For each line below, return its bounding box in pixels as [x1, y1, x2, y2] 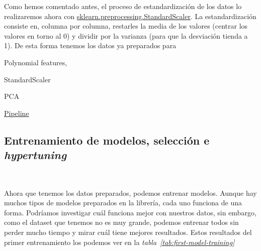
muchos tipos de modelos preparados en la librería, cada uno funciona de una [4, 197, 242, 208]
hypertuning [4, 147, 67, 163]
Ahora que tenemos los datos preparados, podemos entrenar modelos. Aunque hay [4, 187, 257, 198]
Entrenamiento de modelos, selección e [4, 132, 210, 148]
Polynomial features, [4, 57, 67, 67]
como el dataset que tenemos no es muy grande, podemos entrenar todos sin [4, 217, 239, 227]
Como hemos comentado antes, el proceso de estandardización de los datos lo [4, 1, 242, 11]
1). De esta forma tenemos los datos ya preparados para [4, 40, 177, 51]
